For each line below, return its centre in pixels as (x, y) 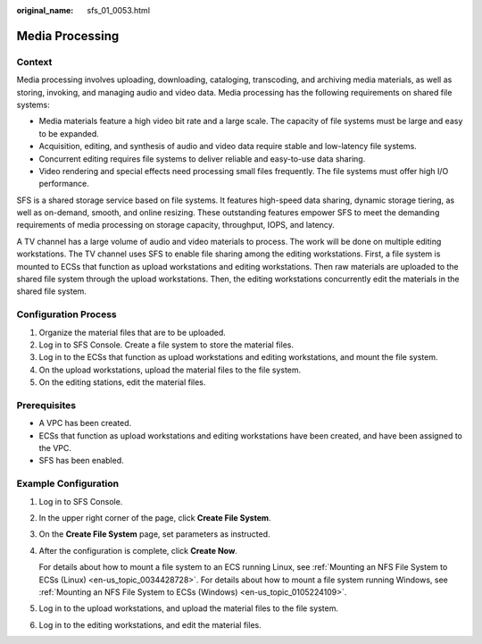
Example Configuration (68, 484)
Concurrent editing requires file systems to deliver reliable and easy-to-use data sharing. (202, 159)
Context (34, 62)
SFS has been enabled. (81, 461)
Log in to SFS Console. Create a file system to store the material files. (166, 345)
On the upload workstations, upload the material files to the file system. (170, 370)
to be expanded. (69, 133)
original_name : (45, 10)
